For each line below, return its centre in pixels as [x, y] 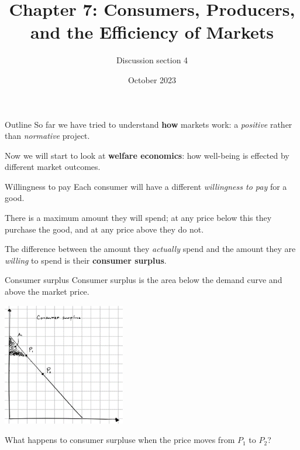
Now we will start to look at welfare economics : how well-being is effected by [147, 155]
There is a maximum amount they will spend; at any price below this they [138, 218]
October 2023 [152, 79]
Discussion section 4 [152, 60]
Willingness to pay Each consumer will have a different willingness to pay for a [146, 186]
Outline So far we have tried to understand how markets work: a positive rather [149, 124]
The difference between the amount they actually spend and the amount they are [150, 249]
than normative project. [47, 136]
